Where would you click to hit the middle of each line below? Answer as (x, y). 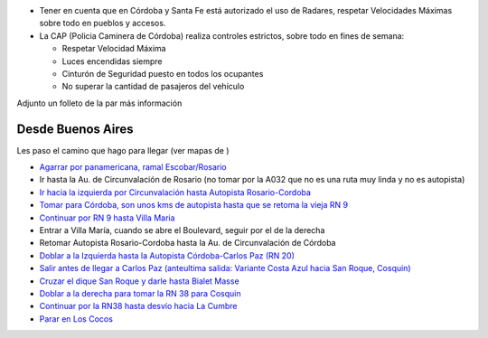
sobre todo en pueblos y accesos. (103, 23)
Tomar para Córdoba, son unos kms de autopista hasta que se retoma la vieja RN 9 (193, 205)
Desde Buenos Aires (75, 129)
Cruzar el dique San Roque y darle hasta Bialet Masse (139, 281)
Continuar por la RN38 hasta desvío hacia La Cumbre (138, 306)
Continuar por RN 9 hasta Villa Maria (107, 218)
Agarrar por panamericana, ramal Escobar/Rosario (133, 167)
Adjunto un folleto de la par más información (99, 103)
